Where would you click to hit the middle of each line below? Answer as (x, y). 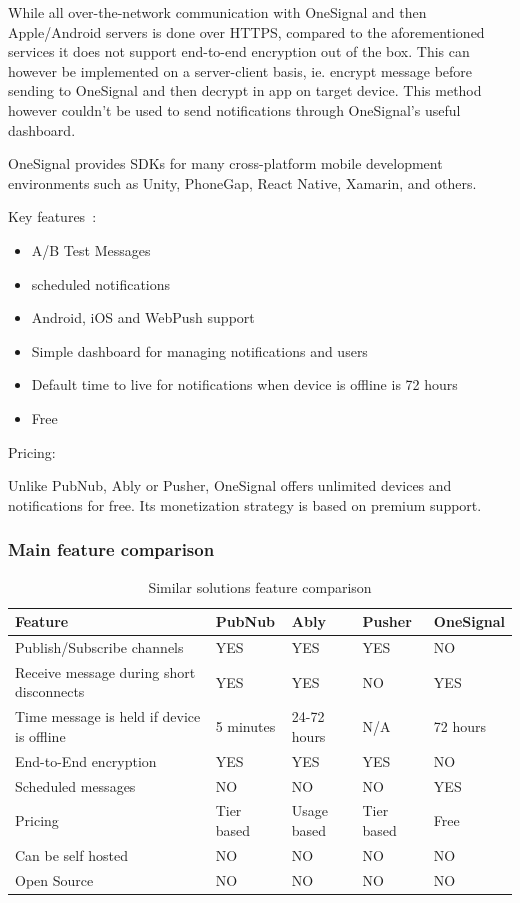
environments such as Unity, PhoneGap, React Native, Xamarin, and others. (242, 182)
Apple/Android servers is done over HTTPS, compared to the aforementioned (246, 31)
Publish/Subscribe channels (99, 646)
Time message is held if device (108, 716)
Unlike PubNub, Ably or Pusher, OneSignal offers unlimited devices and (230, 485)
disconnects (50, 691)
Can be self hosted (71, 854)
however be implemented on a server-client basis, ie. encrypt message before (240, 70)
